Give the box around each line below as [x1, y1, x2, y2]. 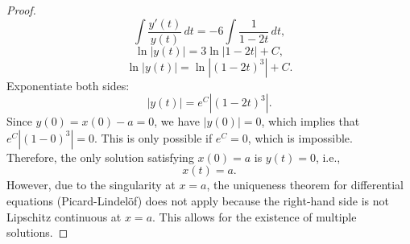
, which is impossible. [247, 129, 353, 146]
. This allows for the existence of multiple [152, 208, 357, 225]
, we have [154, 113, 200, 130]
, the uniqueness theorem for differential [206, 176, 404, 193]
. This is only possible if [94, 129, 213, 146]
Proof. [6, 2, 36, 18]
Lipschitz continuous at [6, 208, 122, 225]
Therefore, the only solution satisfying [6, 148, 194, 165]
